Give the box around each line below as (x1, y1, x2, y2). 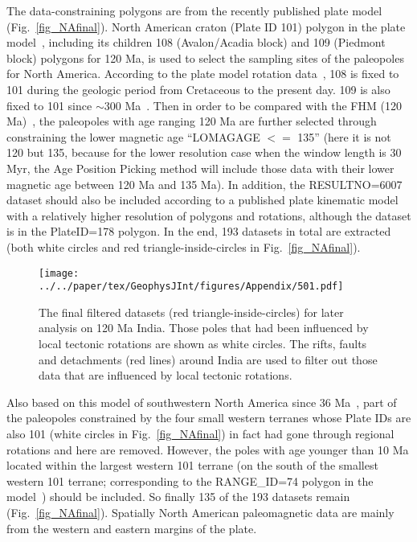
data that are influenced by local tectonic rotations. (39, 367, 292, 384)
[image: (39, 267, 80, 279)
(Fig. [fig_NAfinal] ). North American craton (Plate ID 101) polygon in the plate (6, 18, 406, 35)
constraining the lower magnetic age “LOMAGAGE (6, 128, 260, 145)
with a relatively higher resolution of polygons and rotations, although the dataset (6, 207, 411, 224)
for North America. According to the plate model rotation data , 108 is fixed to (6, 65, 399, 82)
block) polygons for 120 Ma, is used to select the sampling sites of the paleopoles (6, 49, 404, 66)
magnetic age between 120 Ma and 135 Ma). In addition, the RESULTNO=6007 (6, 175, 403, 192)
